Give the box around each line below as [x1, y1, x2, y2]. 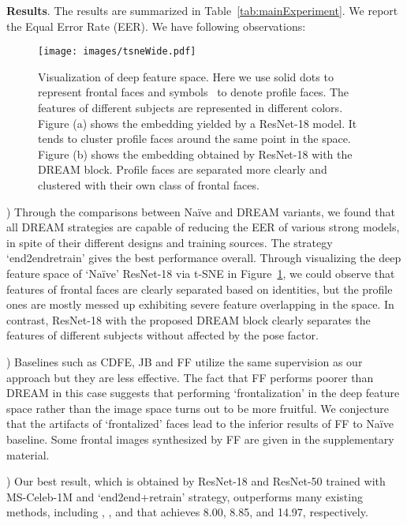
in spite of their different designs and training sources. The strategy [6, 234, 333, 250]
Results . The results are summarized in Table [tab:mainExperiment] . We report [6, 2, 398, 18]
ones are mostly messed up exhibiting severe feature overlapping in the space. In [6, 296, 394, 313]
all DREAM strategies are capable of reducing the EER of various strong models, [6, 219, 400, 235]
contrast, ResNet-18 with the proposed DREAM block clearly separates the [6, 311, 371, 328]
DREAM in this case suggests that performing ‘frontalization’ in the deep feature [6, 384, 400, 401]
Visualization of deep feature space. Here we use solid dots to [38, 68, 334, 84]
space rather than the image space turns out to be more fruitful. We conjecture [6, 399, 390, 416]
